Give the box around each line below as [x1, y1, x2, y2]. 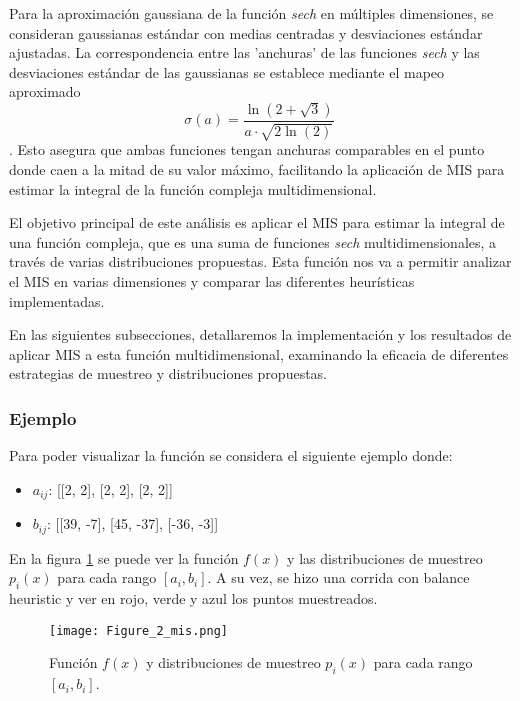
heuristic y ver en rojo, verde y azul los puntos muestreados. [9, 588, 378, 609]
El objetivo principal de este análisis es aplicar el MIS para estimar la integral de [9, 212, 505, 233]
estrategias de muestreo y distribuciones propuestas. [9, 363, 328, 384]
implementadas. [9, 290, 105, 311]
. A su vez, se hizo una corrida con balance [207, 567, 470, 588]
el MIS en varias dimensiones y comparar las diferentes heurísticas [9, 270, 415, 291]
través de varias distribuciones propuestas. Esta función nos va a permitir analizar [9, 251, 512, 272]
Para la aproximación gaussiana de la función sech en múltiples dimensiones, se [9, 3, 494, 23]
